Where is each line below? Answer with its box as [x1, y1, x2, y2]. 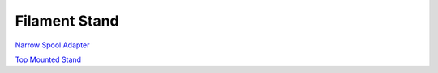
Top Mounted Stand [15, 55, 81, 64]
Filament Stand [15, 12, 119, 30]
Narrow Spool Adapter [15, 40, 90, 50]
